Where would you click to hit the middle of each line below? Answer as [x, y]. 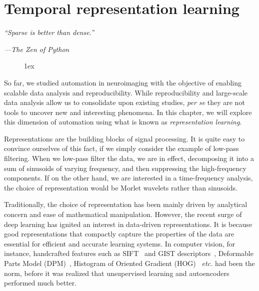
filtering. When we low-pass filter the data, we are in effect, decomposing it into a [129, 158]
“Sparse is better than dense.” [49, 32]
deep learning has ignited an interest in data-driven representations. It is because [128, 224]
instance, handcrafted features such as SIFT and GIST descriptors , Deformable [129, 253]
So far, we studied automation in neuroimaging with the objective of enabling [123, 82]
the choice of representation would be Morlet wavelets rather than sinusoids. [121, 187]
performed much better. [40, 283]
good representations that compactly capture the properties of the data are [119, 234]
